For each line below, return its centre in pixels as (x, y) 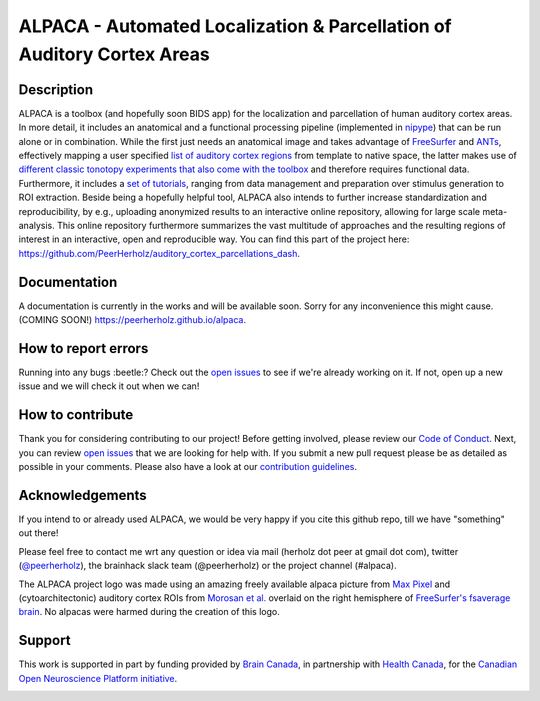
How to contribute (76, 415)
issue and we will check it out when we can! (109, 386)
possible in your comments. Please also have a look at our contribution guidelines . (187, 467)
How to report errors (83, 348)
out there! (38, 533)
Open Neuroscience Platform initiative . (98, 678)
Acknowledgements (82, 495)
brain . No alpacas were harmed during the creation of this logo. (149, 612)
